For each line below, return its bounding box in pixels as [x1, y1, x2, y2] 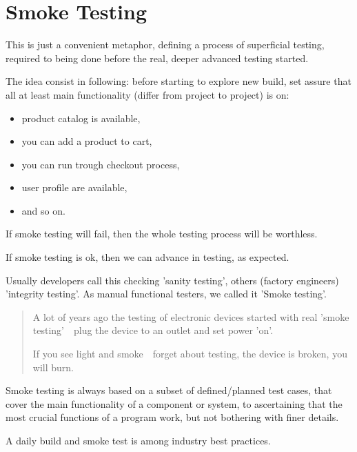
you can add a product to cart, [21, 134, 152, 148]
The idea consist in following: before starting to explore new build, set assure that [6, 74, 351, 88]
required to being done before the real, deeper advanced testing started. [6, 50, 309, 65]
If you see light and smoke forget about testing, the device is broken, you [32, 346, 347, 361]
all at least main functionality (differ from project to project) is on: [6, 87, 289, 101]
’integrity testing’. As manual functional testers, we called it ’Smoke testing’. [6, 286, 327, 301]
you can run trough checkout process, [21, 157, 180, 171]
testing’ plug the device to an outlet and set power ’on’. [32, 323, 274, 337]
